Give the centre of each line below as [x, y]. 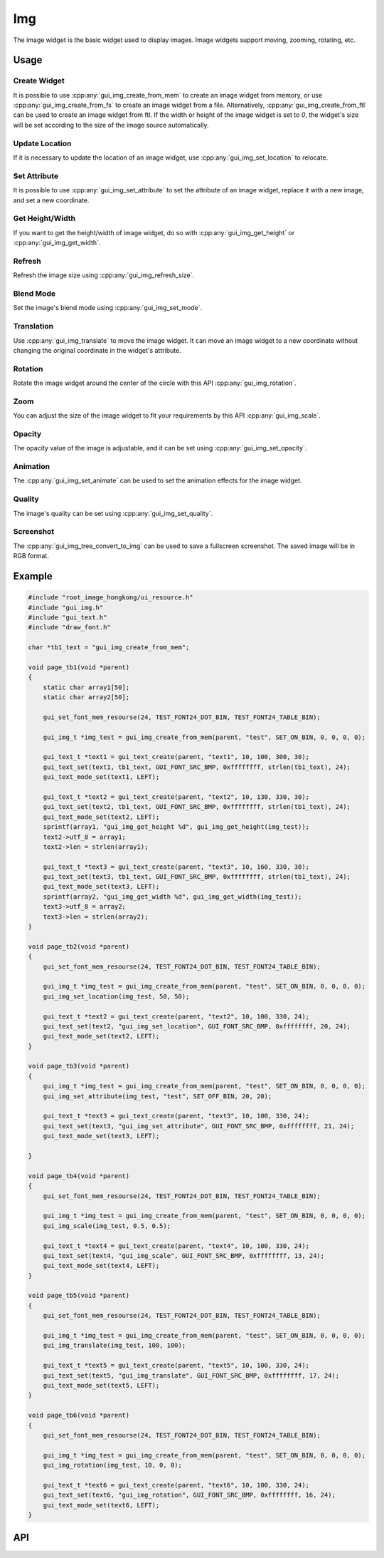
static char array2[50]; [86, 697]
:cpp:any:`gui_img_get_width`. [57, 243]
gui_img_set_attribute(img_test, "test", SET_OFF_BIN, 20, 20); [158, 1096]
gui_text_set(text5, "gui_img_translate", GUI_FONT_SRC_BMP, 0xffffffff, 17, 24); [191, 1375]
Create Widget [39, 81]
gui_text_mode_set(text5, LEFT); [101, 1385]
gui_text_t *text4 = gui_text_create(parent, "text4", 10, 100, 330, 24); [176, 1246]
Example [33, 576]
